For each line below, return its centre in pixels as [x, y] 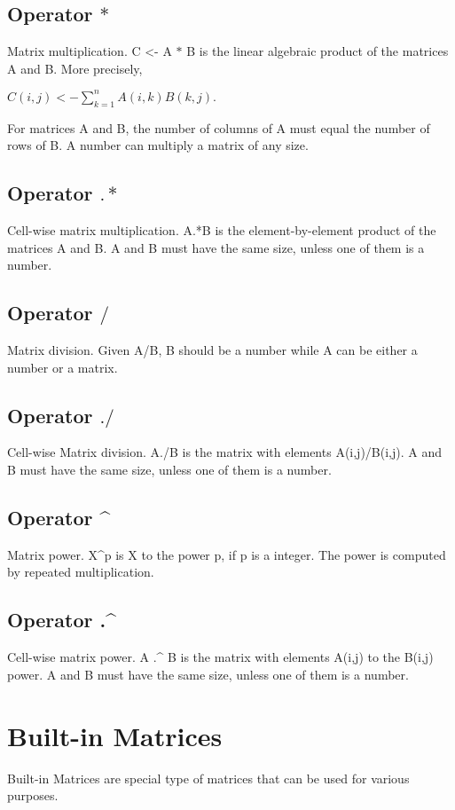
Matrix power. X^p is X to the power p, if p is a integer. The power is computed [227, 554]
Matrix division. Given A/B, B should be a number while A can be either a [212, 350]
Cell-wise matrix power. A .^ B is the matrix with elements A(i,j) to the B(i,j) [220, 657]
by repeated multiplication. [81, 572]
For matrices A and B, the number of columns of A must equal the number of [219, 127]
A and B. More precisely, [75, 68]
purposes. [33, 795]
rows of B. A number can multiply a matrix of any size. [158, 145]
